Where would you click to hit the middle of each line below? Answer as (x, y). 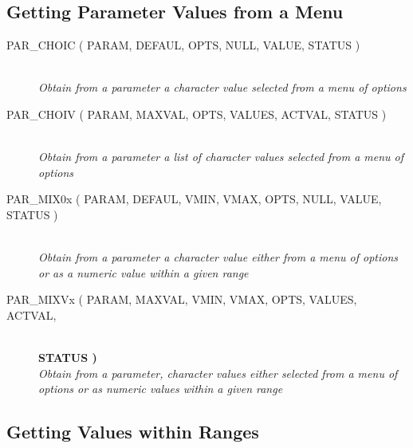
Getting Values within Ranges (133, 432)
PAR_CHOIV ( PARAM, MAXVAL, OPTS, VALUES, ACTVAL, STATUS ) (197, 114)
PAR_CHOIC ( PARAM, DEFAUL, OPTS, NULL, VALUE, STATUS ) (183, 45)
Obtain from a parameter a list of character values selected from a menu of (221, 157)
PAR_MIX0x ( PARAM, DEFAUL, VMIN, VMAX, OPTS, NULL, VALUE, (194, 199)
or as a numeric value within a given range (144, 272)
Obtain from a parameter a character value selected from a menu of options (222, 87)
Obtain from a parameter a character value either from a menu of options (218, 257)
